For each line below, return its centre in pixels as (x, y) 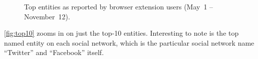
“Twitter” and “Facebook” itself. (54, 52)
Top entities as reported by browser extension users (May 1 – (119, 6)
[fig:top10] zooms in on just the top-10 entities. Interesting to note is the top (121, 33)
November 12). (47, 16)
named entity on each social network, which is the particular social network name (129, 42)
